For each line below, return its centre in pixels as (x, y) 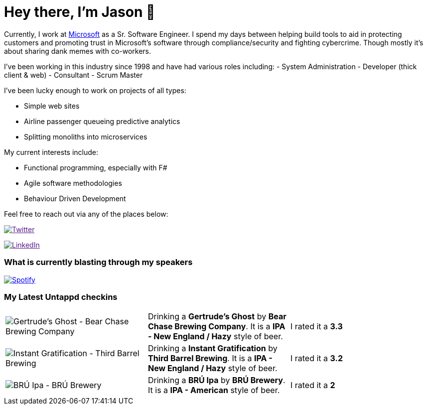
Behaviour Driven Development (75, 198)
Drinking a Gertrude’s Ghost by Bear (217, 317)
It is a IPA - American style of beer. (214, 390)
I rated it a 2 (313, 385)
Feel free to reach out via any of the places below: (86, 214)
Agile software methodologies (73, 183)
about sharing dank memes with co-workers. (78, 51)
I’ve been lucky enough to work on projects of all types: (95, 90)
